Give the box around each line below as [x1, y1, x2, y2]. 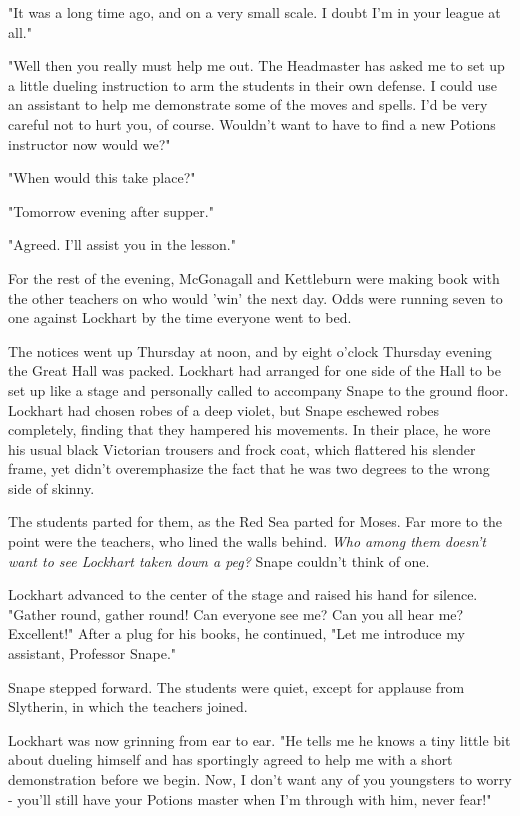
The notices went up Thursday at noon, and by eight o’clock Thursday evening [8, 340, 492, 361]
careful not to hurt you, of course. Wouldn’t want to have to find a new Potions [8, 113, 496, 134]
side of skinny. [8, 477, 95, 498]
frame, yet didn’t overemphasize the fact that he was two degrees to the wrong [8, 458, 490, 479]
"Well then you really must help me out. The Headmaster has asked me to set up [8, 55, 505, 76]
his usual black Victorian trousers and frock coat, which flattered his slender [8, 438, 476, 459]
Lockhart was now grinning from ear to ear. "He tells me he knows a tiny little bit [8, 729, 511, 750]
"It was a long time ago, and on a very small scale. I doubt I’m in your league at [8, 2, 501, 22]
